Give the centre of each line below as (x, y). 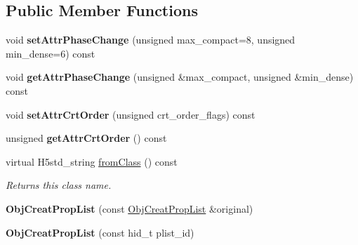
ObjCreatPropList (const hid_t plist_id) (100, 232)
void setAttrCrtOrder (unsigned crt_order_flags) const (131, 114)
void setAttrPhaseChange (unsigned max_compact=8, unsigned (151, 40)
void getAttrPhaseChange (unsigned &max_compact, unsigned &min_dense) (180, 77)
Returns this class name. (59, 185)
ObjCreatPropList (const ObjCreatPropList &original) (130, 208)
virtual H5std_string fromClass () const (92, 161)
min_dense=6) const (51, 53)
